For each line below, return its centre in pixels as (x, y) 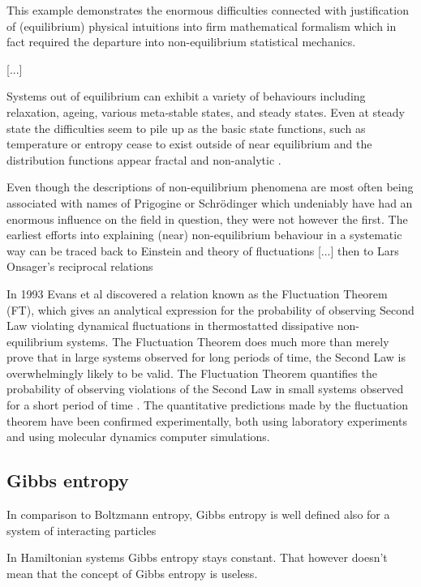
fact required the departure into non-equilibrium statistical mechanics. (181, 42)
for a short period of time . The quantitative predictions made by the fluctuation (208, 405)
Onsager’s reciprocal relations (80, 266)
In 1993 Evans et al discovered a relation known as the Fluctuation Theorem (197, 293)
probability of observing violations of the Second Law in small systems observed (205, 389)
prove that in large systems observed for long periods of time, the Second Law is (206, 357)
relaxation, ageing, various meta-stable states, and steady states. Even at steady (206, 111)
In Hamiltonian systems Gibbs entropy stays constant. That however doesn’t (197, 557)
